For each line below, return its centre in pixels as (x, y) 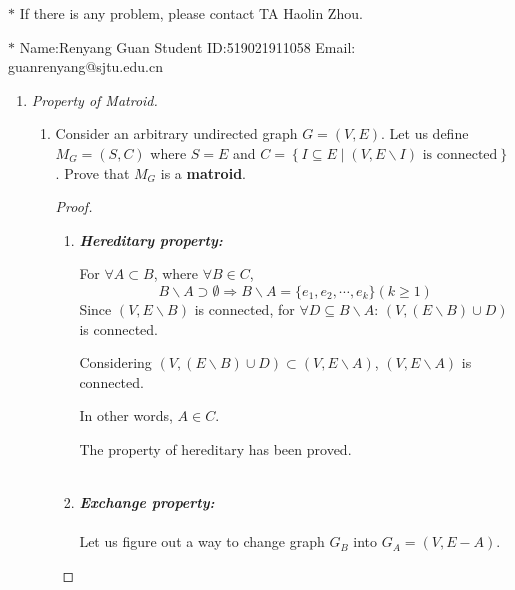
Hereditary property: (151, 239)
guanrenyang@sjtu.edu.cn (85, 66)
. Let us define (425, 133)
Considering (115, 362)
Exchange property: (147, 502)
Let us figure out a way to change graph (202, 541)
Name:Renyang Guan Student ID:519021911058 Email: (187, 46)
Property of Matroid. (94, 99)
